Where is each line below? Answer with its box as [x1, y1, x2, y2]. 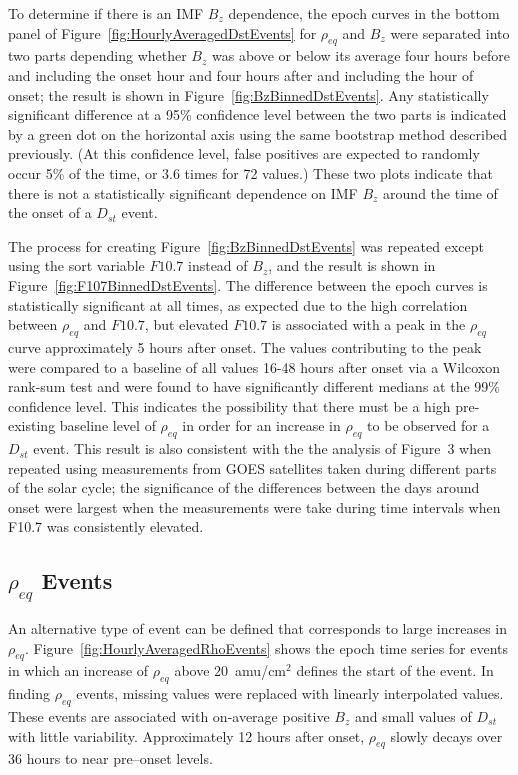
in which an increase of [8, 660, 149, 681]
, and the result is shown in [268, 255, 436, 276]
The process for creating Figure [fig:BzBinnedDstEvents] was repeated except [8, 235, 484, 256]
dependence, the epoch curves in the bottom [228, 3, 500, 23]
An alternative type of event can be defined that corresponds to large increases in [8, 618, 508, 639]
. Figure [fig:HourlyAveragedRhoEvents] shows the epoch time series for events [24, 637, 509, 658]
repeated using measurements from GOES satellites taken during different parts [8, 457, 497, 478]
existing [8, 415, 56, 436]
